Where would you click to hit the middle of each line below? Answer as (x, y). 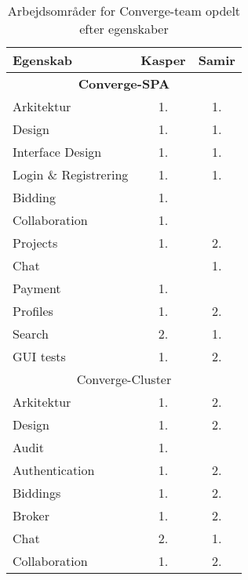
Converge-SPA (124, 83)
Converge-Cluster (124, 379)
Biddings (37, 493)
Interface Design (57, 152)
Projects (35, 243)
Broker (31, 515)
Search (31, 333)
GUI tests (39, 356)
